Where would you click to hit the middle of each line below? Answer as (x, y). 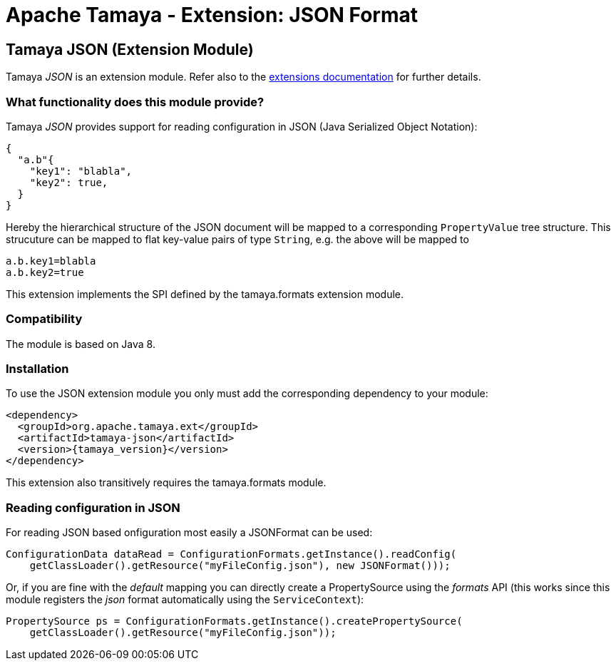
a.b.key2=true (45, 272)
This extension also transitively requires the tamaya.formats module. (166, 483)
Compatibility (44, 319)
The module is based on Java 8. (81, 344)
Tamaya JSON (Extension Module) (130, 49)
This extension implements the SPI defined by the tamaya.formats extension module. (205, 294)
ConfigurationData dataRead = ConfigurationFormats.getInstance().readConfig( (231, 554)
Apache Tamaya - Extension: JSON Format (212, 15)
